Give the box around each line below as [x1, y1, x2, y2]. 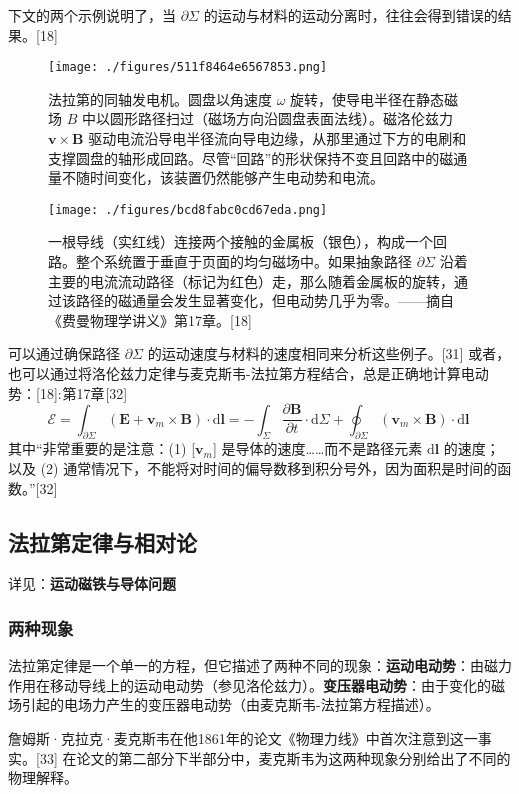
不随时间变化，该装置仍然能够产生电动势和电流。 [61, 167, 384, 188]
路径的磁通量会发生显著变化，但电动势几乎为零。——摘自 [75, 290, 454, 311]
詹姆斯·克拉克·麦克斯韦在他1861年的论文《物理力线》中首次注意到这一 [8, 728, 478, 749]
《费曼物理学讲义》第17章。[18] [48, 309, 252, 330]
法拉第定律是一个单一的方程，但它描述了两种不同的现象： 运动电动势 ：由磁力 [8, 655, 512, 676]
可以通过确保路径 [8, 343, 120, 364]
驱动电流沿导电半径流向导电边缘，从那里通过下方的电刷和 [88, 128, 467, 149]
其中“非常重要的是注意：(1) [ [8, 438, 196, 459]
